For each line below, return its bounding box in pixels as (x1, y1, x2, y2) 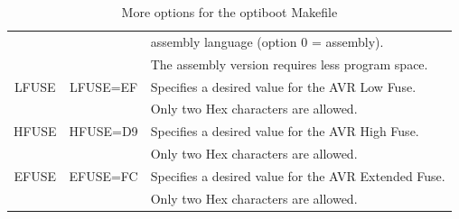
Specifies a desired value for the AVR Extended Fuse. (150, 166, 445, 185)
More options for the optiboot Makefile (121, 3, 338, 21)
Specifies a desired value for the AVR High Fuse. (150, 122, 419, 141)
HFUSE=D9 (69, 122, 138, 141)
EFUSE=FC (69, 166, 138, 185)
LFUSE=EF (69, 77, 138, 96)
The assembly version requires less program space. (150, 54, 428, 73)
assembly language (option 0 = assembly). (150, 32, 384, 50)
